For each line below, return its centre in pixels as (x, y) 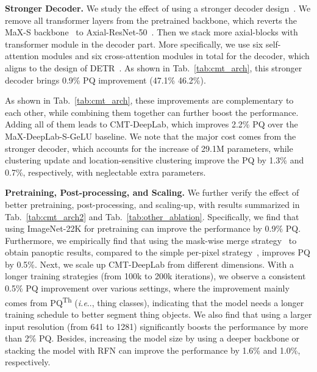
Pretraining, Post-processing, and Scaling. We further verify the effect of (152, 192)
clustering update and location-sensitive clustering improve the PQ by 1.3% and (155, 160)
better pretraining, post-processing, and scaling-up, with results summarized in (152, 204)
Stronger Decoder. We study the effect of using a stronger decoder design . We (158, 8)
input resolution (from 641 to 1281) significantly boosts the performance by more (157, 326)
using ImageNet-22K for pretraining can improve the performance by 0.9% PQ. (153, 228)
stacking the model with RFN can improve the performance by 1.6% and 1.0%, (153, 350)
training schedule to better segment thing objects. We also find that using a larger (158, 314)
